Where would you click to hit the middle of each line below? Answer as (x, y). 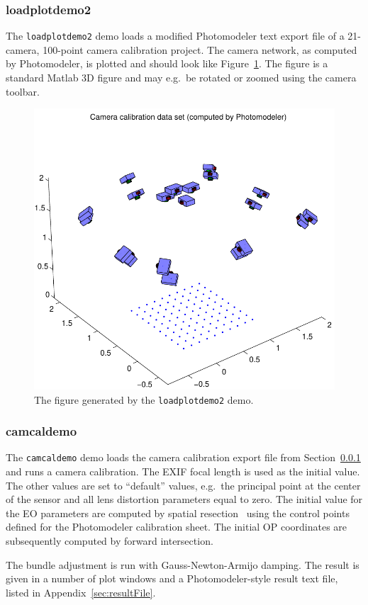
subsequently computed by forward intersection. (110, 541)
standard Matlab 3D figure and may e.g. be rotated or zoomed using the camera (181, 78)
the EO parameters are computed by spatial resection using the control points (178, 513)
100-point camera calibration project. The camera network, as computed (200, 49)
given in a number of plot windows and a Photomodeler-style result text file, (172, 578)
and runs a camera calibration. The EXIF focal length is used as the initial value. (183, 471)
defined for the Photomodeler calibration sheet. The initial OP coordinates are (177, 527)
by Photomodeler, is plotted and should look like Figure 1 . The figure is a (167, 63)
